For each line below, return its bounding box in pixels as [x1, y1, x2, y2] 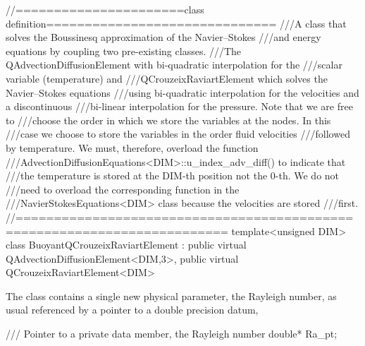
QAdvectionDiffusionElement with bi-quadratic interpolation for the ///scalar [6, 57, 342, 72]
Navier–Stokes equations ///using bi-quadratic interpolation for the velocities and [6, 85, 359, 100]
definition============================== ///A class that [6, 16, 347, 30]
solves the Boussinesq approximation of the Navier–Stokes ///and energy [6, 30, 321, 44]
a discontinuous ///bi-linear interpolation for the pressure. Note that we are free [6, 99, 353, 114]
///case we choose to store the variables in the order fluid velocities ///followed [6, 126, 350, 141]
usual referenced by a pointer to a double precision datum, [6, 302, 259, 317]
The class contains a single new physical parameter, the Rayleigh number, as [6, 288, 337, 303]
